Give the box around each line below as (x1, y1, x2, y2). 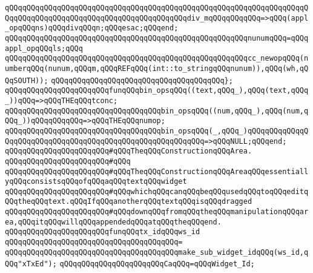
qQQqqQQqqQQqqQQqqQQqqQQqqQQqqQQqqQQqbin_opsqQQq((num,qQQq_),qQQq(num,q (5, 106, 309, 115)
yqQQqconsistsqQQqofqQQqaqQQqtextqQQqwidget (5, 177, 187, 186)
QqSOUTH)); (5, 76, 48, 85)
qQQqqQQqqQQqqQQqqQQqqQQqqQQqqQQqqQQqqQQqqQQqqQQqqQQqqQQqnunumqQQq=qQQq (5, 33, 309, 42)
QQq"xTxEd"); (5, 260, 57, 269)
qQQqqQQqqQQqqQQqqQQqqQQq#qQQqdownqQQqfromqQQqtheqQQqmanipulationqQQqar (5, 207, 309, 217)
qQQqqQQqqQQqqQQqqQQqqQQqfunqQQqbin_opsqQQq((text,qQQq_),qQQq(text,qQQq (5, 86, 309, 95)
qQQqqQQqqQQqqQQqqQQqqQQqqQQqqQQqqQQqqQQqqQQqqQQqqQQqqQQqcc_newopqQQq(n (5, 54, 309, 63)
